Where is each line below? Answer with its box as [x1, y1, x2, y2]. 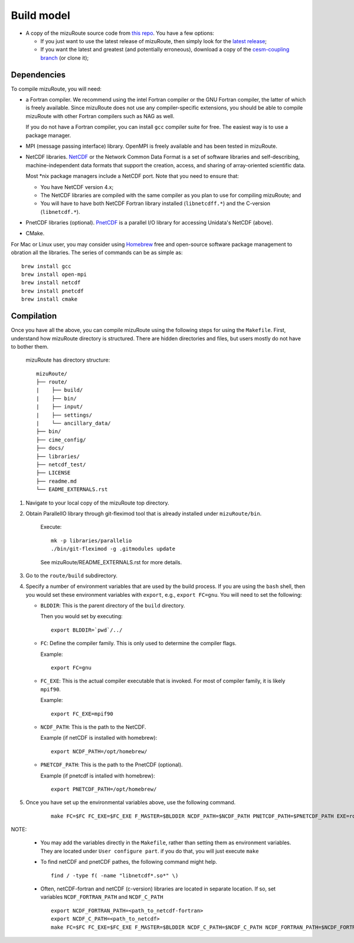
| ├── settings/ [36, 411, 93, 418]
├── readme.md [36, 477, 77, 484]
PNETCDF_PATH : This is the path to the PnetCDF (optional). [40, 761, 183, 768]
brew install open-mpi [21, 271, 87, 278]
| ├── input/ [36, 404, 83, 410]
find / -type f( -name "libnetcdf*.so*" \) [51, 872, 179, 879]
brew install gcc [21, 263, 71, 269]
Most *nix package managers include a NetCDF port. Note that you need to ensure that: [25, 173, 239, 180]
